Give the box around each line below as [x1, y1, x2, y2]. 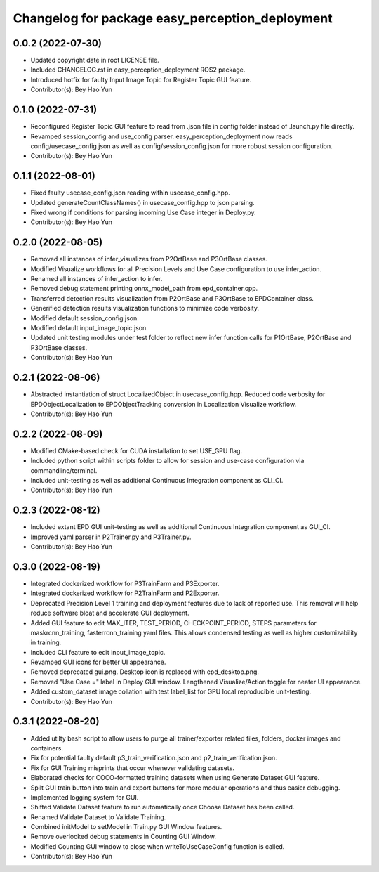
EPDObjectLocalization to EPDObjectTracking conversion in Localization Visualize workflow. [30, 400, 297, 408]
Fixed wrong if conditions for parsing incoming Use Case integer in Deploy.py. [30, 208, 256, 216]
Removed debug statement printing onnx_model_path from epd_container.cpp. [30, 285, 258, 293]
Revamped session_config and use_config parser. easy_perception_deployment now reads [30, 132, 293, 141]
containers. [30, 743, 63, 752]
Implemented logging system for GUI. [30, 793, 139, 801]
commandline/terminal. [30, 466, 98, 474]
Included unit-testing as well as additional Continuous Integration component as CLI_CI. [30, 476, 284, 484]
